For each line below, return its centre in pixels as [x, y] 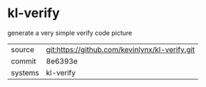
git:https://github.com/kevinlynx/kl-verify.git [120, 49]
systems [25, 73]
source [22, 49]
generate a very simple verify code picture [70, 33]
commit [24, 61]
